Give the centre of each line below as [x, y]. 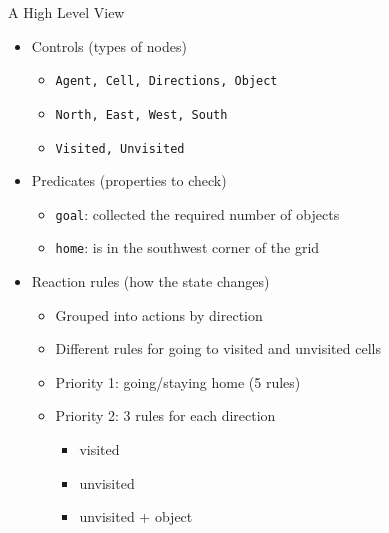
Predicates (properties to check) [129, 180]
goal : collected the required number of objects [197, 213]
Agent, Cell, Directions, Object [166, 81]
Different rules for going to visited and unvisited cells [218, 348]
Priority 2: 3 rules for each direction [165, 415]
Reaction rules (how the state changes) [150, 281]
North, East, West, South [141, 114]
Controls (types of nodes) [109, 45]
